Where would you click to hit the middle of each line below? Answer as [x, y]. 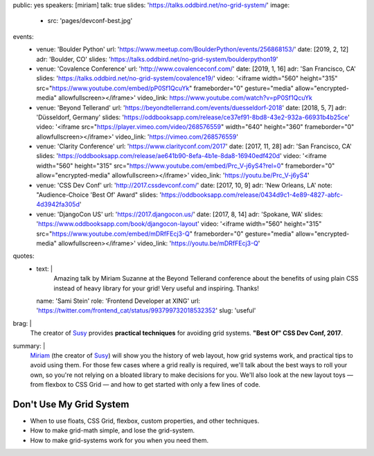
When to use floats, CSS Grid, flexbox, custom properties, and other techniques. [145, 421]
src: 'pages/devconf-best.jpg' [90, 21]
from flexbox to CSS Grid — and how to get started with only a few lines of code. [145, 385]
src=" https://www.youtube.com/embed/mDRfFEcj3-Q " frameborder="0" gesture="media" [165, 234]
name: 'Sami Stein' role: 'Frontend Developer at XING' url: [118, 301]
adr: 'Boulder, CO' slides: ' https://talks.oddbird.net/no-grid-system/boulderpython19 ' [157, 59]
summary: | [29, 346]
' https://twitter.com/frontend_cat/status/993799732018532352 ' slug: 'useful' [146, 310]
